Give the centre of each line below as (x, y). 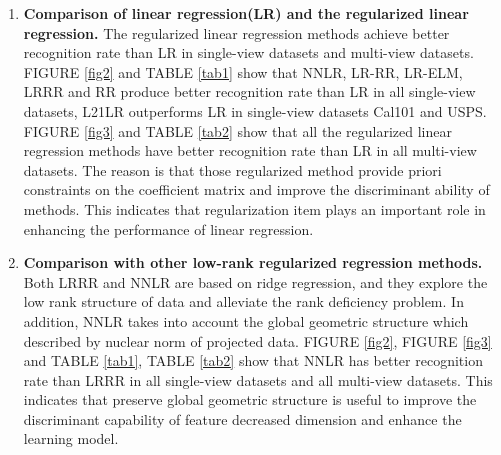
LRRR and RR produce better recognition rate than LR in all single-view (249, 91)
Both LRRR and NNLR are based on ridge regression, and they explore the (255, 281)
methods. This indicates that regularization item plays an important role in (254, 208)
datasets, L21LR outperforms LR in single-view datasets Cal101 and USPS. (255, 110)
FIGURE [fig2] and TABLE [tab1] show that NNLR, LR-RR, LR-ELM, (243, 71)
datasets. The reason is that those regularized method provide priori (232, 169)
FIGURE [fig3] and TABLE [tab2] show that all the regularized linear (237, 130)
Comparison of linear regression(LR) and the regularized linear (246, 13)
